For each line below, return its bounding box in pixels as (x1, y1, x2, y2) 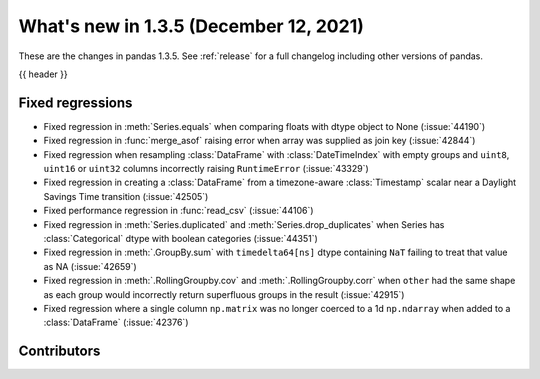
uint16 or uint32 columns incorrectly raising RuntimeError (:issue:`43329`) (43, 163, 369, 175)
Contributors (18, 343, 101, 360)
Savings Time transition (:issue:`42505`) (43, 190, 209, 202)
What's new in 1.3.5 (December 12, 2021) (18, 15, 365, 37)
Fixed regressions (18, 94, 133, 111)
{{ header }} (18, 68, 69, 80)
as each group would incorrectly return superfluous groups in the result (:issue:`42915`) (43, 288, 405, 300)
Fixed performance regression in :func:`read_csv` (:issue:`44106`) (43, 205, 314, 217)
